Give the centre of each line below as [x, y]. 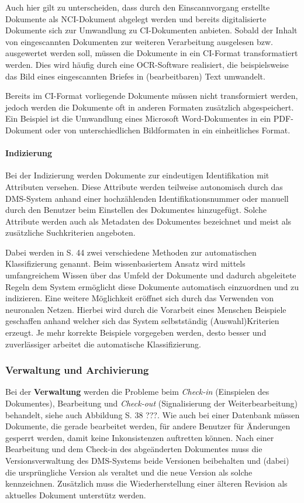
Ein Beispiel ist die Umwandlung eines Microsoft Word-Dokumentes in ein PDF [148, 118]
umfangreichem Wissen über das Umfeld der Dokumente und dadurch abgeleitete [151, 275]
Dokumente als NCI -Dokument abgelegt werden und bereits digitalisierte [136, 18]
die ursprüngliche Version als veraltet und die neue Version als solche [129, 472]
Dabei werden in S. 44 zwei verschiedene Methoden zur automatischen [131, 252]
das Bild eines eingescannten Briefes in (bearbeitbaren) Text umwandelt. [135, 76]
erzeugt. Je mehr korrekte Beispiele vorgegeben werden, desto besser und [136, 333]
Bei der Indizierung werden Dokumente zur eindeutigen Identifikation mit [137, 175]
